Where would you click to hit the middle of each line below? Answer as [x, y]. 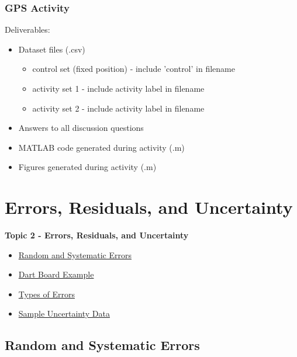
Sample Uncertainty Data [64, 313]
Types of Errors [46, 294]
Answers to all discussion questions [81, 128]
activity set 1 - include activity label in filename [118, 88]
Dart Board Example [56, 274]
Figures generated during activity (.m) [87, 167]
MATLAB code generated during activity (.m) [101, 147]
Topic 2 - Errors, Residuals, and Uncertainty [97, 235]
